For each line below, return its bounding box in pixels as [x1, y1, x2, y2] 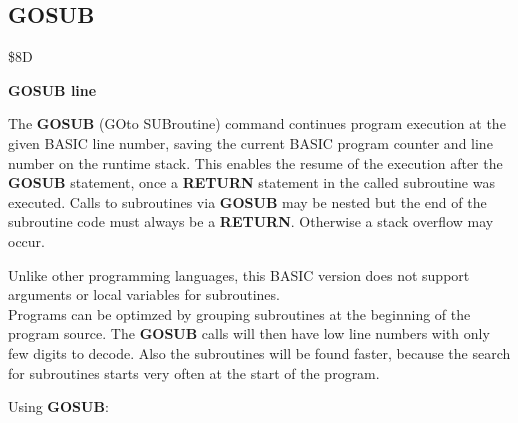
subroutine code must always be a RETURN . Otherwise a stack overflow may [8, 211, 494, 232]
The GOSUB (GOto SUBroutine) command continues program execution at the [8, 113, 506, 134]
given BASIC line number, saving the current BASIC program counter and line [8, 132, 493, 153]
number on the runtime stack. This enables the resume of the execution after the [8, 152, 503, 173]
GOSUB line [8, 79, 97, 100]
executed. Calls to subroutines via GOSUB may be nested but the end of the [8, 191, 487, 212]
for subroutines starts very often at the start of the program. [8, 362, 380, 383]
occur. [8, 230, 45, 251]
